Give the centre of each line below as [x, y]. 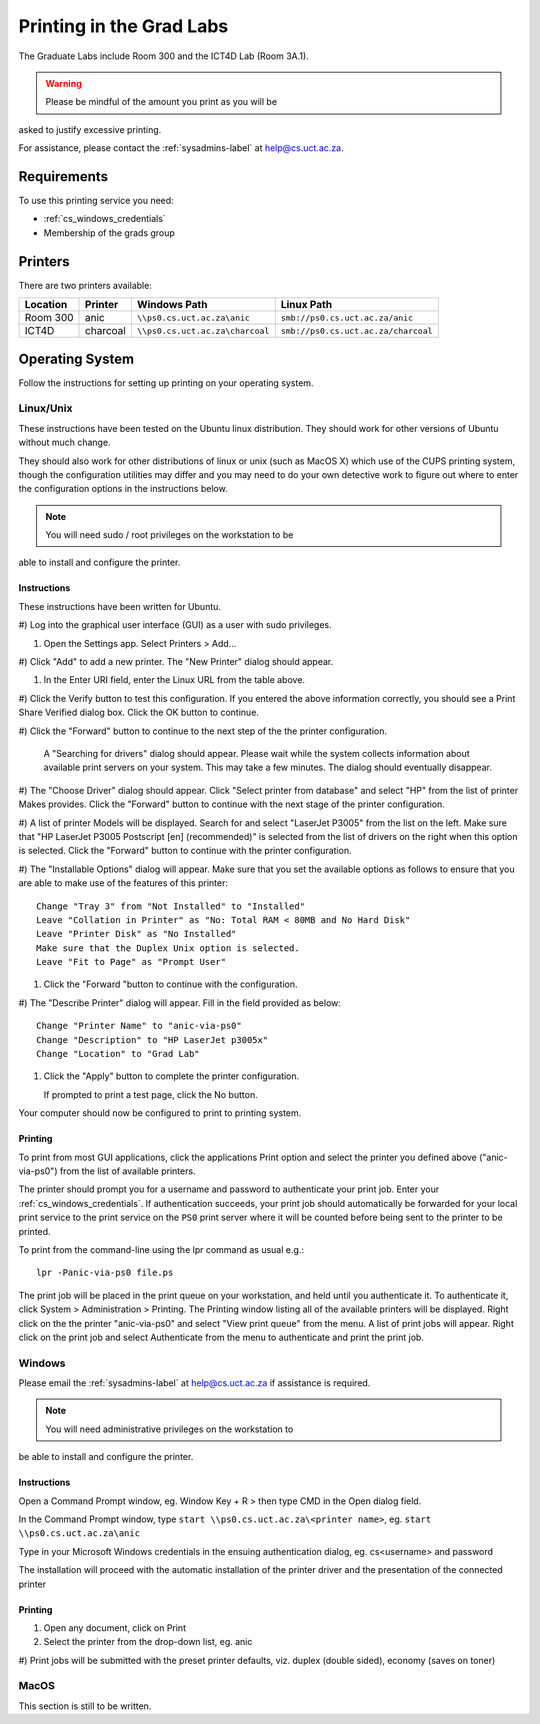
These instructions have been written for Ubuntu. [120, 606]
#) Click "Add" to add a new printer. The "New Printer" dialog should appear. [176, 662]
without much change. [64, 442]
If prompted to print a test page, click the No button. [151, 1094]
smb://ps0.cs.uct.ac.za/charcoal [357, 330]
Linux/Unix [45, 408]
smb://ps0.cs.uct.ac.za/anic [347, 317]
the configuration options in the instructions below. [123, 489]
